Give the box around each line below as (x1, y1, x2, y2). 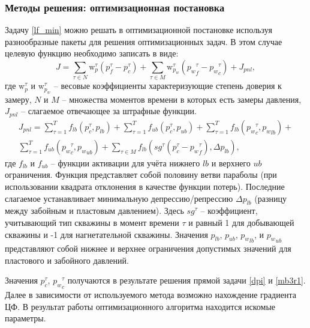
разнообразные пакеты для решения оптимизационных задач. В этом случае (5, 35, 282, 47)
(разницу (254, 192, 287, 204)
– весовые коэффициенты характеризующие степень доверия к (53, 79, 282, 92)
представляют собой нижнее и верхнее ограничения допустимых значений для (5, 242, 291, 255)
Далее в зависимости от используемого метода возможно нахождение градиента (5, 288, 296, 300)
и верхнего (211, 156, 251, 169)
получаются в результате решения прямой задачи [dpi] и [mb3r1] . (67, 274, 306, 287)
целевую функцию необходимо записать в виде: (5, 47, 179, 59)
